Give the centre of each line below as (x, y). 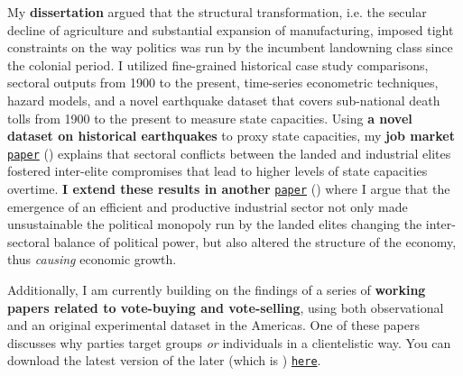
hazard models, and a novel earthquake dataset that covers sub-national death (224, 100)
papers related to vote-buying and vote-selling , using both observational (226, 307)
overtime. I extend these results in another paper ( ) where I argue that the (229, 188)
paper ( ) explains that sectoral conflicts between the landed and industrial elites (229, 153)
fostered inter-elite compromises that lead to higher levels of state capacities (218, 171)
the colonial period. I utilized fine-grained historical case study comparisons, (218, 64)
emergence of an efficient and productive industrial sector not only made (208, 206)
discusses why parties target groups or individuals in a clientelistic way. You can (229, 342)
